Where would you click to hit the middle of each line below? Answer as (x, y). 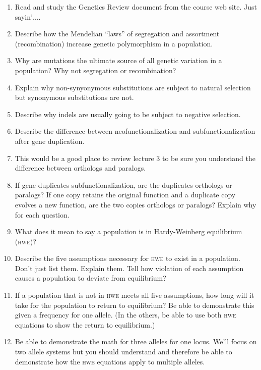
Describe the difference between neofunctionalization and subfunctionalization (135, 131)
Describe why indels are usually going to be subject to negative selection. (128, 114)
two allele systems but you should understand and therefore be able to (123, 352)
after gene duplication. (50, 141)
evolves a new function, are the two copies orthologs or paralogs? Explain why (136, 204)
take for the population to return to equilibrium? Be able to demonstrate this (135, 305)
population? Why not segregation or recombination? (95, 70)
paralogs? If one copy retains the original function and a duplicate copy (125, 195)
